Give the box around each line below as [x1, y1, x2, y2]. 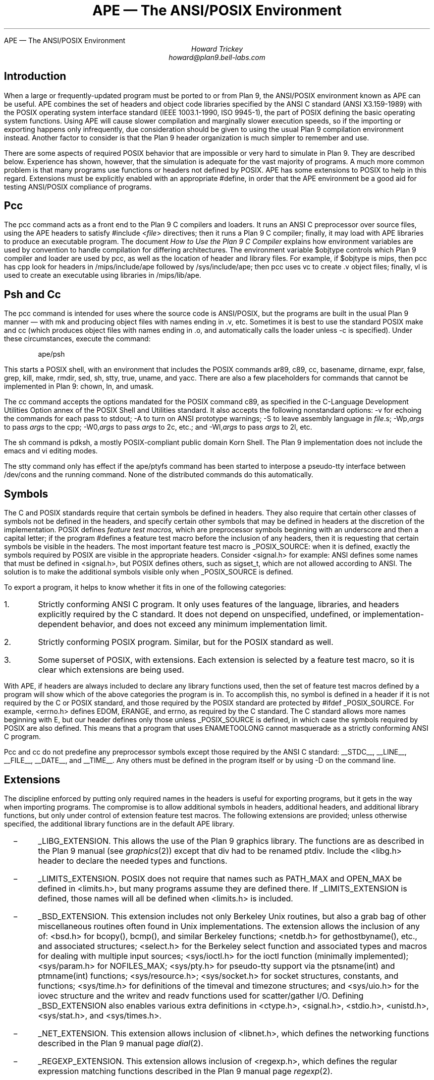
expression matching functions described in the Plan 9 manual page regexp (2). [38, 1066, 333, 1076]
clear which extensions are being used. [38, 665, 184, 675]
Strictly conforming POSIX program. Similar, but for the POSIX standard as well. [38, 637, 333, 647]
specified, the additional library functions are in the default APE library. [4, 819, 235, 828]
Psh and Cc [4, 288, 61, 301]
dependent [38, 619, 79, 630]
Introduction [4, 70, 66, 83]
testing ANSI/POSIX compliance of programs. [4, 182, 152, 191]
